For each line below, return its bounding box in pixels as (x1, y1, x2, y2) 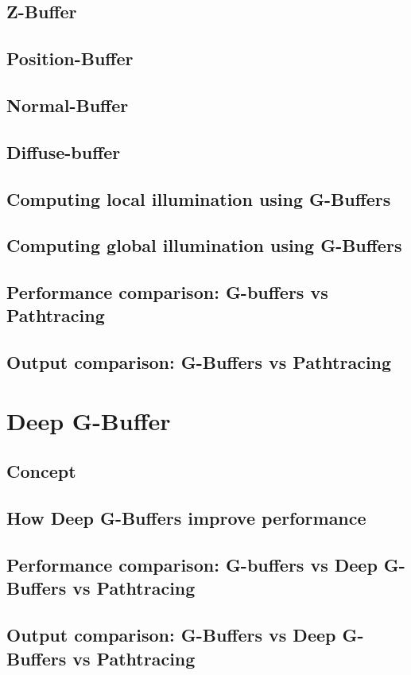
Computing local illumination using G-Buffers (6, 186, 391, 211)
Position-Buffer (6, 46, 134, 71)
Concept (6, 459, 76, 483)
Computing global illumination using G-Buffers (6, 233, 402, 258)
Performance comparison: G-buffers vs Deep (6, 552, 378, 576)
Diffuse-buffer (6, 139, 121, 164)
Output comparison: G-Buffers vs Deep (6, 623, 336, 647)
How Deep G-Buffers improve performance (6, 506, 366, 530)
